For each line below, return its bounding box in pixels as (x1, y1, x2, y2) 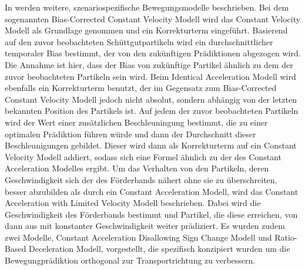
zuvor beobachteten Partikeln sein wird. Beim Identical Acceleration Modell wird (5, 70, 296, 82)
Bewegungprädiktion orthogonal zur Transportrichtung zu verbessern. (5, 254, 256, 266)
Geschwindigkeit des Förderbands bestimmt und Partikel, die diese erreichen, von (5, 208, 298, 220)
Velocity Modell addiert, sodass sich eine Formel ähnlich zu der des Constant (5, 150, 281, 163)
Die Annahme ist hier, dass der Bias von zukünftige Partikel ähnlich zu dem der (5, 58, 293, 70)
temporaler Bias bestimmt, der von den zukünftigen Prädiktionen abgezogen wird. (5, 47, 301, 59)
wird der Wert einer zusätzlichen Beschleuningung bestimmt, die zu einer (5, 116, 268, 128)
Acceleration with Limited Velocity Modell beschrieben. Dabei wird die (5, 197, 261, 209)
